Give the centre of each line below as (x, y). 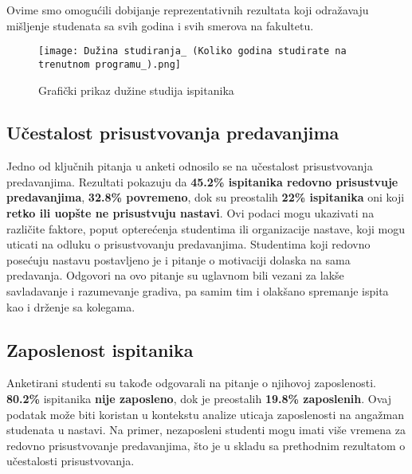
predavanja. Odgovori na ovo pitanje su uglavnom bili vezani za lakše (175, 275)
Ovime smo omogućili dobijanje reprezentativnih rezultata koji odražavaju (188, 10)
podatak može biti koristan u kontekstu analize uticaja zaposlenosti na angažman (205, 414)
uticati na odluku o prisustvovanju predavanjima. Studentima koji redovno (188, 244)
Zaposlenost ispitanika (100, 349)
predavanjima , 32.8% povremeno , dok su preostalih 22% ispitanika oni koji (206, 197)
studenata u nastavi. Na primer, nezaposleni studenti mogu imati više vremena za (206, 430)
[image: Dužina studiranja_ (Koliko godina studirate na (192, 51)
